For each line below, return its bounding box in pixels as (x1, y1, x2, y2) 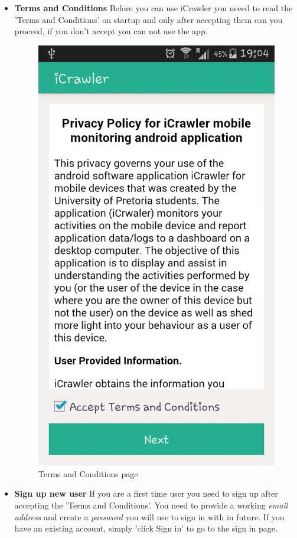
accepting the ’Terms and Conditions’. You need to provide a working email (14, 499, 288, 511)
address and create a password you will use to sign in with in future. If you (14, 510, 285, 523)
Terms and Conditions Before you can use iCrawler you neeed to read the (14, 2, 293, 14)
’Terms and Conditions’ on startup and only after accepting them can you (14, 13, 283, 25)
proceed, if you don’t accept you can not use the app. (14, 25, 208, 37)
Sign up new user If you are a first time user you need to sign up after (14, 487, 278, 500)
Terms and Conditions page (38, 467, 138, 480)
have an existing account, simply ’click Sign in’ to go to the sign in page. (14, 522, 278, 534)
